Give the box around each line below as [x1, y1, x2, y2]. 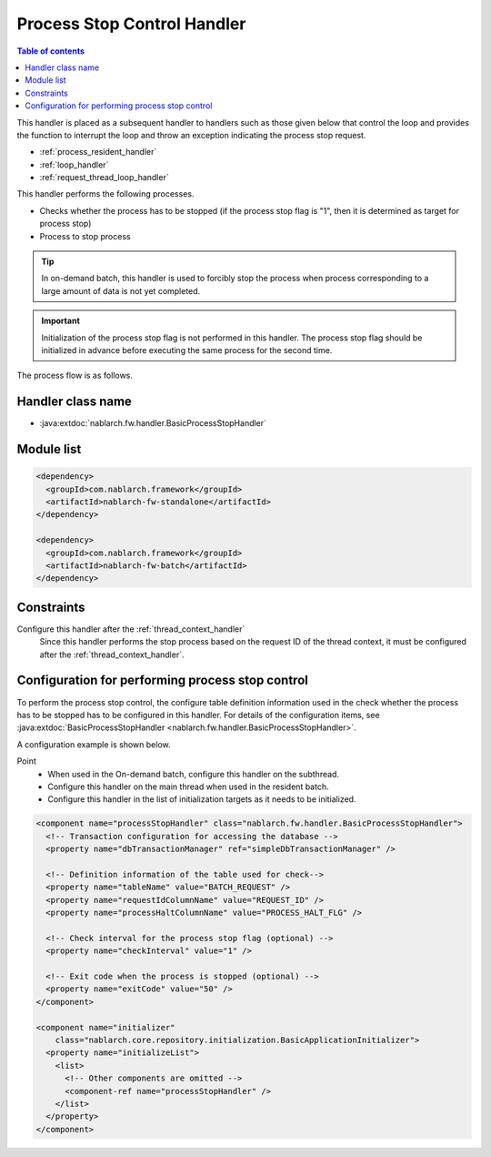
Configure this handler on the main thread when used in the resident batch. [47, 781, 329, 792]
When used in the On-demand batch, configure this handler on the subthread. [47, 768, 340, 779]
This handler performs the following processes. [16, 188, 195, 199]
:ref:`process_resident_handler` [39, 147, 157, 157]
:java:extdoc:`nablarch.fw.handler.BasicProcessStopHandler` [39, 418, 267, 429]
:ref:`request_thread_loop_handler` [39, 172, 169, 183]
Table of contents [16, 46, 85, 56]
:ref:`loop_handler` [39, 159, 109, 170]
